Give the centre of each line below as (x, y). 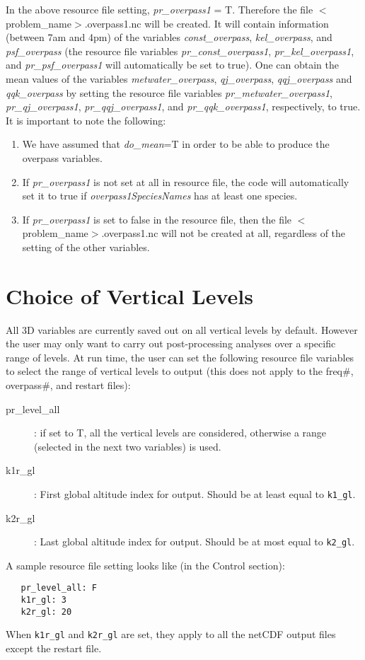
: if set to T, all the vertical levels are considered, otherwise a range (180, 433)
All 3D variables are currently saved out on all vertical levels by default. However (182, 329)
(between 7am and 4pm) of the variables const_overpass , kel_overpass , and (169, 37)
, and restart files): (90, 385)
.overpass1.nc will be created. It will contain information (207, 23)
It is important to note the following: (86, 120)
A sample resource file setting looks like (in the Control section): (145, 565)
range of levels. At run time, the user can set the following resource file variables (180, 357)
